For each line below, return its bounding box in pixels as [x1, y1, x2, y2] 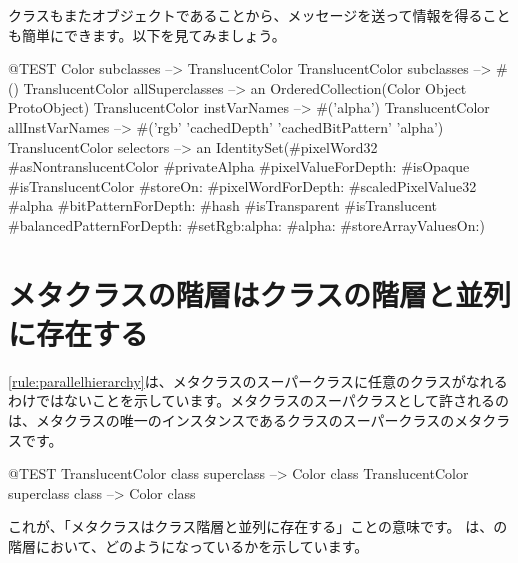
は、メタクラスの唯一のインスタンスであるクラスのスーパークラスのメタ [8, 410, 483, 431]
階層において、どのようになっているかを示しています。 [8, 536, 369, 556]
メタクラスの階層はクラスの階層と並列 [8, 273, 511, 314]
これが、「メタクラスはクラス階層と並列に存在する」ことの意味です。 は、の [8, 516, 508, 537]
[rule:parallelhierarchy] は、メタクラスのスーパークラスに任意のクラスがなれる [8, 370, 508, 391]
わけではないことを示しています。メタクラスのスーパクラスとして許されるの [8, 390, 510, 411]
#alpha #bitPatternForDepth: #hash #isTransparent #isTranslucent [8, 195, 437, 216]
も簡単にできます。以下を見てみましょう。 [8, 24, 286, 45]
